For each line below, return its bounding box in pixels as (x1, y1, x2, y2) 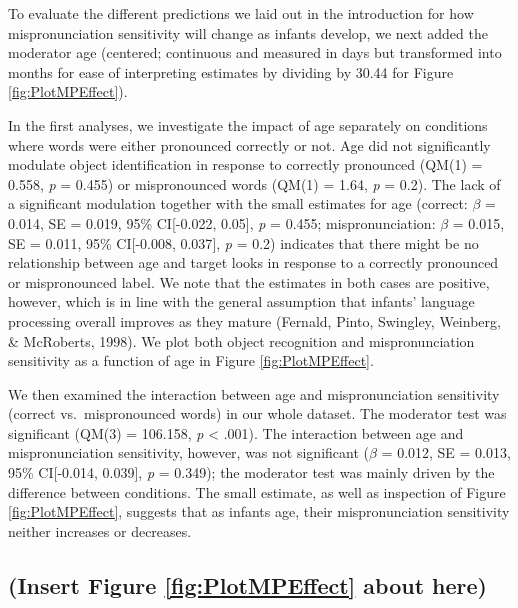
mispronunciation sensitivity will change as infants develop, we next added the (8, 22, 488, 43)
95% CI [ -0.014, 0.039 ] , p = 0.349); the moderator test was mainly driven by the (8, 462, 495, 483)
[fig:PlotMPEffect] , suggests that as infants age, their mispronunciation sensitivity (8, 501, 510, 522)
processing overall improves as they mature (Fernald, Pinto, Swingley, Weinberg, (8, 310, 501, 331)
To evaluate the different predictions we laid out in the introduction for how (8, 3, 474, 23)
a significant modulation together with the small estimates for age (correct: (8, 193, 468, 214)
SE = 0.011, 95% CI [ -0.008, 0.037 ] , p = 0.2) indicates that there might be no (8, 232, 479, 253)
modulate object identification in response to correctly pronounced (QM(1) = (8, 154, 483, 175)
